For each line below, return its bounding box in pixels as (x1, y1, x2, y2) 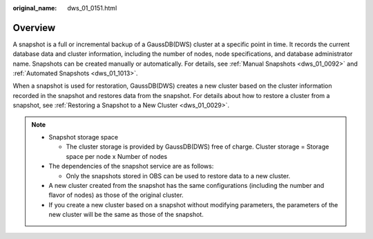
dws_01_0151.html (67, 4, 117, 12)
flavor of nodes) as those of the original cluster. (48, 191, 184, 200)
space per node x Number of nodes (66, 152, 168, 160)
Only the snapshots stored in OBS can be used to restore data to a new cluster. (66, 171, 291, 180)
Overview (12, 21, 56, 34)
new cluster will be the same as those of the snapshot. (48, 211, 204, 219)
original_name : (12, 4, 57, 12)
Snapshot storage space (48, 133, 119, 142)
